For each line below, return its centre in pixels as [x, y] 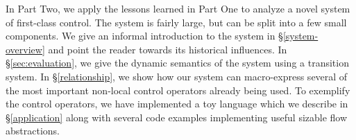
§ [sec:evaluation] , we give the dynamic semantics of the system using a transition [177, 63]
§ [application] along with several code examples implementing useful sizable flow [177, 117]
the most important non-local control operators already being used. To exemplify [178, 90]
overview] [25, 49]
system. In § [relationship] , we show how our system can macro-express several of [177, 76]
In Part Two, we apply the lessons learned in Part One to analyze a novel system [178, 8]
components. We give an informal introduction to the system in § [144, 36]
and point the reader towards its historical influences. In [168, 49]
